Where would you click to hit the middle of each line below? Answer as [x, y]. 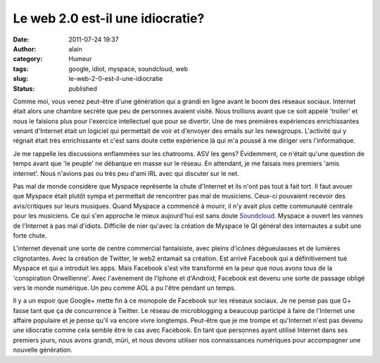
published [83, 89]
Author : [25, 49]
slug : [20, 79]
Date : [21, 39]
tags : [21, 69]
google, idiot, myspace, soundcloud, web [128, 69]
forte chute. [30, 235]
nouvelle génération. [43, 350]
